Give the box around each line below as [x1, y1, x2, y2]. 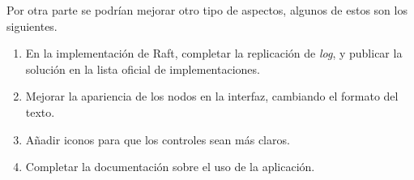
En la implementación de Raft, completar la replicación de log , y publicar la [25, 45, 403, 62]
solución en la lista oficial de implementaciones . [25, 60, 260, 77]
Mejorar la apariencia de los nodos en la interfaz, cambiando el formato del [25, 88, 399, 105]
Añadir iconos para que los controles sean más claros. [25, 131, 290, 148]
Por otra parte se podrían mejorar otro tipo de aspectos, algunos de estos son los [6, 2, 408, 18]
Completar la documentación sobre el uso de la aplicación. [25, 158, 315, 175]
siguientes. [6, 17, 58, 34]
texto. [25, 103, 55, 120]
